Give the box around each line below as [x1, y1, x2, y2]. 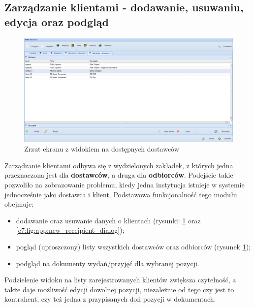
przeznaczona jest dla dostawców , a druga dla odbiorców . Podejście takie [4, 170, 233, 180]
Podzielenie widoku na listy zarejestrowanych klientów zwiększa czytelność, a [4, 275, 236, 285]
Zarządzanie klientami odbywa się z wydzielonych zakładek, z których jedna [4, 160, 233, 170]
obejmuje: [4, 199, 34, 209]
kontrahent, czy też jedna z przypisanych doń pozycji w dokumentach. [4, 294, 216, 304]
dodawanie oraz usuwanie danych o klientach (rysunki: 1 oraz [16, 215, 201, 225]
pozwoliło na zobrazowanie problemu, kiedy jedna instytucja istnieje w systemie [4, 179, 245, 189]
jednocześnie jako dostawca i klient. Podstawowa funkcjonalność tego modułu [4, 189, 237, 199]
